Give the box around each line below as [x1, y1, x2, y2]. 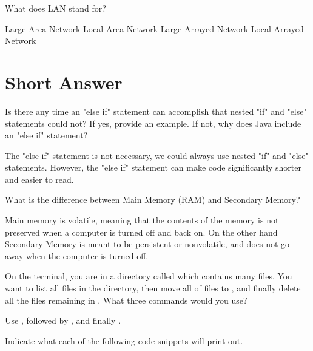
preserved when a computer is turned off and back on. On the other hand [5, 225, 278, 238]
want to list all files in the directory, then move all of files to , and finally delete [5, 282, 301, 295]
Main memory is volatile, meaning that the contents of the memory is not [5, 214, 279, 227]
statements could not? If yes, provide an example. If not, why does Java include [5, 117, 301, 129]
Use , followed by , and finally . [5, 314, 121, 327]
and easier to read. [5, 172, 74, 185]
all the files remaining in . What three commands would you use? [5, 293, 247, 306]
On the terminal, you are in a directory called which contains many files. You [5, 270, 292, 282]
